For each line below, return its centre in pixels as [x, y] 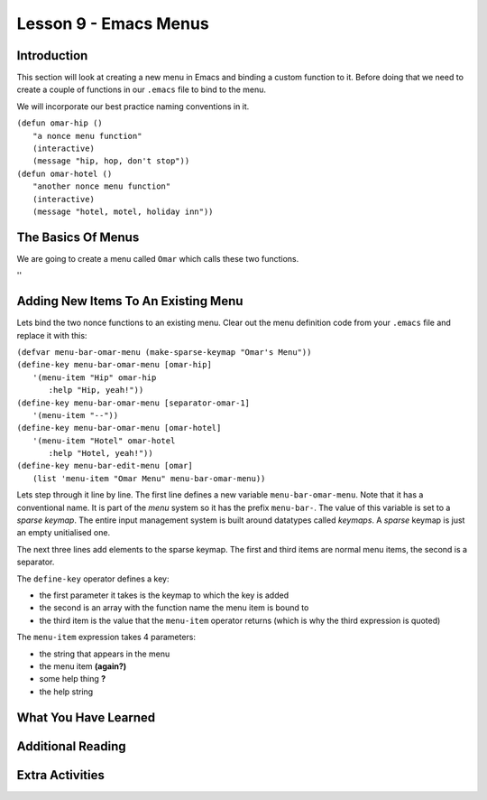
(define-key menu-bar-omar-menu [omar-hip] [114, 365]
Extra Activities [61, 775]
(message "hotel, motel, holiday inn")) [123, 211]
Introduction [52, 56]
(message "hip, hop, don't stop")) [111, 161]
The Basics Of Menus [78, 237]
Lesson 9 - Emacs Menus [113, 23]
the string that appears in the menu [105, 654]
